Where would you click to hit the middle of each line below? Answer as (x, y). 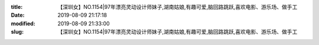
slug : (17, 32)
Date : (18, 15)
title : (17, 7)
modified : (23, 23)
